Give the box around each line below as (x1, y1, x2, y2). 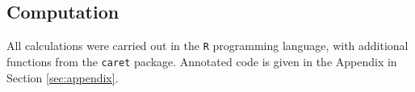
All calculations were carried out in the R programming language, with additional (6, 37, 409, 54)
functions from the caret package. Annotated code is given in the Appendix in (6, 52, 397, 69)
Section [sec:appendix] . (6, 69, 119, 86)
